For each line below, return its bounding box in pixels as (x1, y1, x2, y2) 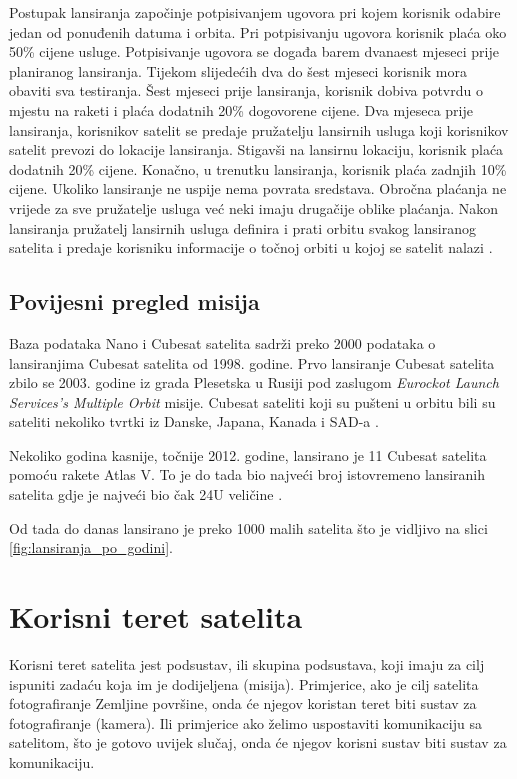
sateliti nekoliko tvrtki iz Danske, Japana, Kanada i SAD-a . (9, 411, 379, 432)
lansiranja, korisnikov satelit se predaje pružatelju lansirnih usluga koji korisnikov (9, 119, 509, 140)
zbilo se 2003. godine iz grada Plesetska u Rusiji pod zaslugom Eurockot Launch (9, 372, 499, 393)
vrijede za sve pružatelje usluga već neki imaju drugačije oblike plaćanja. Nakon (9, 197, 499, 218)
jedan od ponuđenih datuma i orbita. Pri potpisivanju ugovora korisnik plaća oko (9, 21, 507, 42)
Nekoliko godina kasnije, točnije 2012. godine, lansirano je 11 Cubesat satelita (9, 444, 487, 465)
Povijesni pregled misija (9, 286, 260, 317)
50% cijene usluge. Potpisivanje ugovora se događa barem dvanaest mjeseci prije (9, 41, 499, 62)
